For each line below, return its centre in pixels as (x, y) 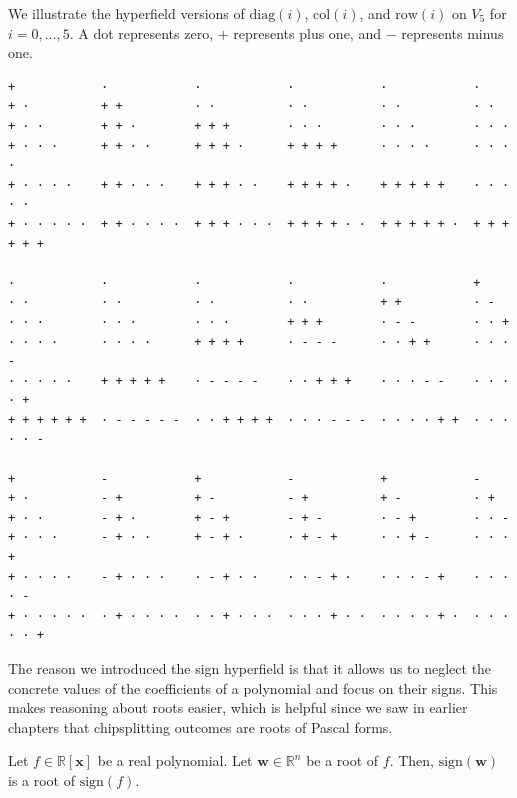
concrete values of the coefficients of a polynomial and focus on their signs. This (253, 687)
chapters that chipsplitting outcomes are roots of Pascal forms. (200, 726)
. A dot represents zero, (141, 32)
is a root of (42, 779)
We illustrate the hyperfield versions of (126, 13)
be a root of (342, 760)
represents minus (452, 32)
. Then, (412, 760)
